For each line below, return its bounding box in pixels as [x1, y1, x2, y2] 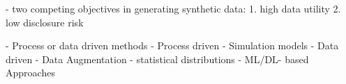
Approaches [6, 65, 55, 80]
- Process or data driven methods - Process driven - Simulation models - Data [6, 38, 339, 53]
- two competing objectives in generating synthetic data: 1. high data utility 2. [6, 1, 341, 15]
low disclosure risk [6, 15, 84, 29]
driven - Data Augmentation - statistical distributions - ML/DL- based [6, 51, 309, 66]
